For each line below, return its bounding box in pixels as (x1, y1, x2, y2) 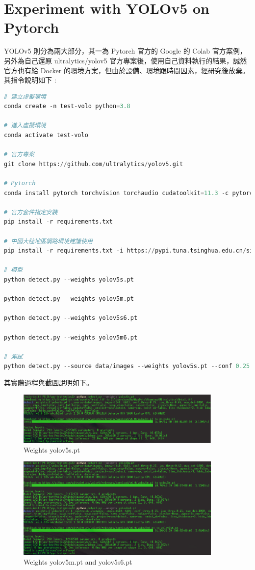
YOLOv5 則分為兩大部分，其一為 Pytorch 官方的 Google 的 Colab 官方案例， (4, 46, 247, 56)
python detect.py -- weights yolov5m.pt (4, 295, 134, 303)
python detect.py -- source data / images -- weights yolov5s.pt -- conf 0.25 (4, 363, 250, 370)
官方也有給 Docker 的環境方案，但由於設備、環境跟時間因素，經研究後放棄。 (4, 65, 249, 75)
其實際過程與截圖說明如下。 (4, 377, 93, 387)
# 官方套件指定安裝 (4, 208, 58, 216)
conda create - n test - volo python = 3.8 (4, 103, 130, 110)
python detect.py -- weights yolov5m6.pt (4, 334, 138, 341)
